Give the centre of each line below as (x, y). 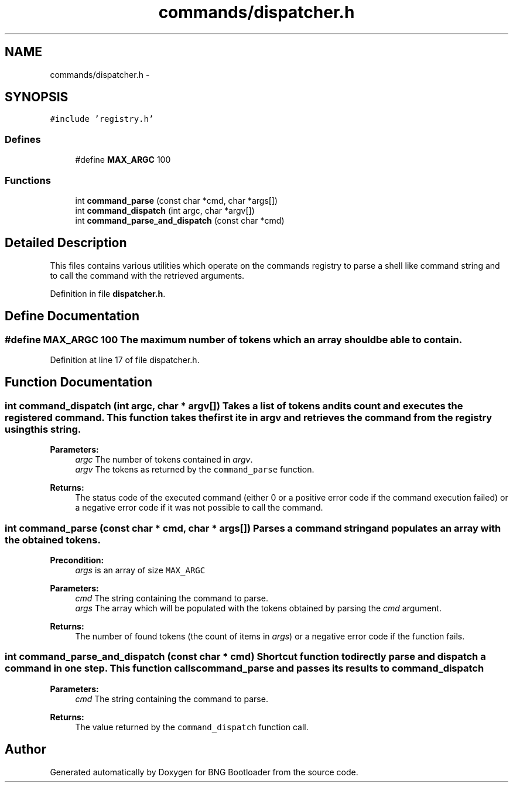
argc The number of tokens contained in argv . (164, 460)
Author (25, 750)
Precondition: (77, 560)
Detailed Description (66, 243)
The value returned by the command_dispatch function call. (192, 727)
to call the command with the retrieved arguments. (147, 275)
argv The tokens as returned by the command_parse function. (195, 470)
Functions (28, 180)
